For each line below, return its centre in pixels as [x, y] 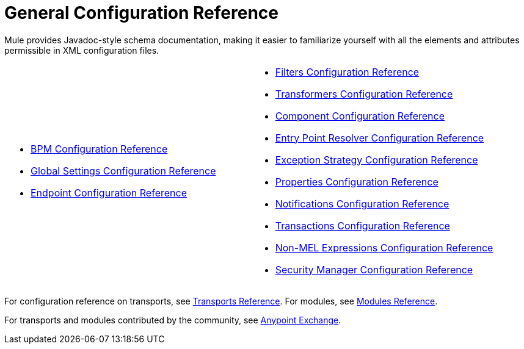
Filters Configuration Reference [347, 72]
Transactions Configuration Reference [362, 225]
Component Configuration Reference [360, 116]
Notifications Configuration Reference [362, 203]
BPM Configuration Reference [99, 149]
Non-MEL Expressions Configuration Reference [384, 247]
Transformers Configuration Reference [364, 94]
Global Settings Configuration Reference [123, 171]
